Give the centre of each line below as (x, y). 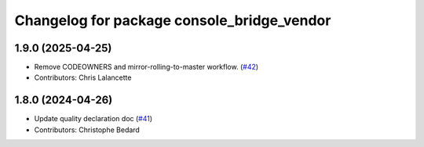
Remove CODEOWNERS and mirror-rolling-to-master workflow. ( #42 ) (146, 67)
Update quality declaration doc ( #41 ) (93, 119)
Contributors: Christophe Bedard (87, 130)
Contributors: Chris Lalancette (83, 77)
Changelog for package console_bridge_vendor (173, 20)
